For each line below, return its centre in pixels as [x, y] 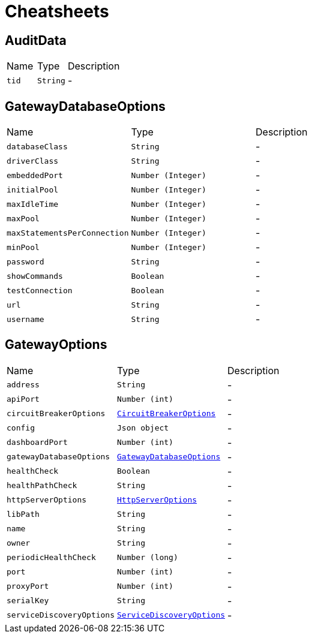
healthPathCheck [42, 486]
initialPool [33, 189]
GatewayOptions [56, 345]
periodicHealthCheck [51, 558]
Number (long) [148, 558]
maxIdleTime [33, 204]
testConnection [40, 290]
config [21, 428]
